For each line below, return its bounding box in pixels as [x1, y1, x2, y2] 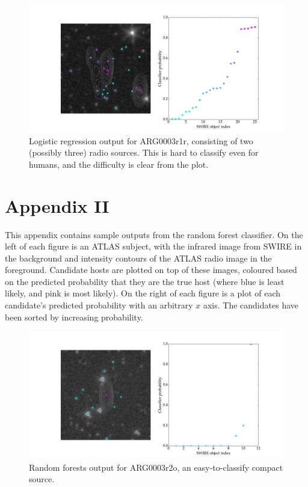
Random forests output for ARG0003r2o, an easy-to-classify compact [29, 461, 283, 473]
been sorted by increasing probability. [5, 310, 143, 323]
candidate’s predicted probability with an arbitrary [5, 299, 193, 311]
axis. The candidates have [203, 299, 298, 311]
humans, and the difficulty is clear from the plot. [29, 158, 209, 170]
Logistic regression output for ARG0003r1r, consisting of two [29, 134, 253, 147]
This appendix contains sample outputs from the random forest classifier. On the [5, 228, 303, 240]
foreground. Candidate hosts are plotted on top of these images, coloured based [5, 263, 297, 276]
